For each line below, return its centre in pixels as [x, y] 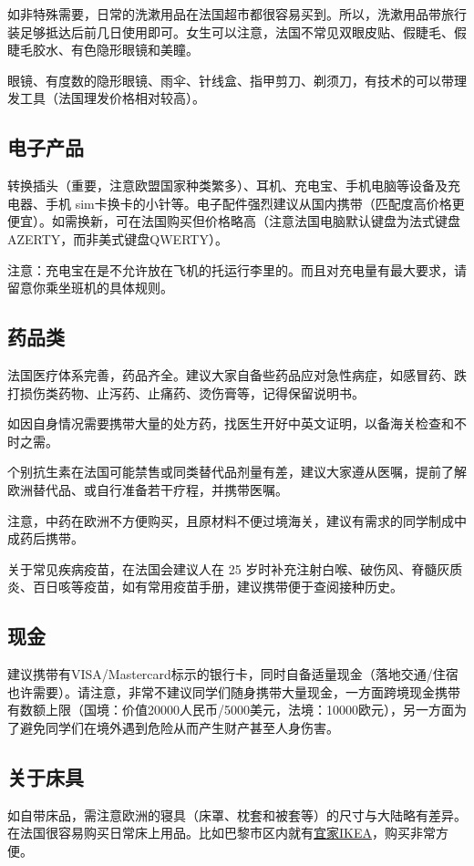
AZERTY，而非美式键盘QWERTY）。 [118, 238]
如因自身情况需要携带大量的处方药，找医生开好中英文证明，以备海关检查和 [231, 423]
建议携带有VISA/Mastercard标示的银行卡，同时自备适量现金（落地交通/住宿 [233, 674]
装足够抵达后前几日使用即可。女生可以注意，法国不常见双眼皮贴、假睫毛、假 [237, 31]
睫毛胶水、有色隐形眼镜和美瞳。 [103, 50]
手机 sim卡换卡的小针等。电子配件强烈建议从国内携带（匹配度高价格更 [255, 203]
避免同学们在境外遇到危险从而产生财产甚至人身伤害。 [179, 727]
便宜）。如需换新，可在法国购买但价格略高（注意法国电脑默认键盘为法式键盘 [234, 221]
